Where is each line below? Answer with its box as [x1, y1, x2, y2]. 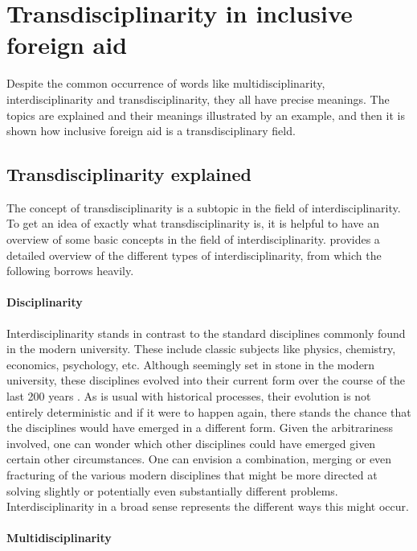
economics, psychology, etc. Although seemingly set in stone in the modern [6, 356, 375, 372]
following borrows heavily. [6, 262, 134, 279]
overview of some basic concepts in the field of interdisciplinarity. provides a [6, 231, 380, 248]
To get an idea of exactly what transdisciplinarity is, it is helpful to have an [6, 215, 379, 232]
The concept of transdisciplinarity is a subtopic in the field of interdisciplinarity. [6, 199, 401, 216]
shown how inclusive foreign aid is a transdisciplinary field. [6, 122, 296, 139]
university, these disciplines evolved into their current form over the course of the [6, 372, 406, 389]
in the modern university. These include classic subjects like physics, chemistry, [6, 340, 396, 357]
